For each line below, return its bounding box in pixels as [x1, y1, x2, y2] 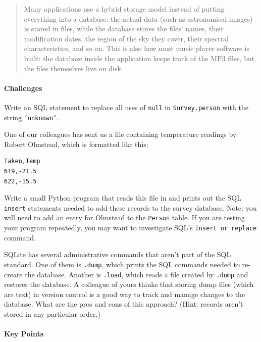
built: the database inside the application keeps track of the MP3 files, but [24, 53, 255, 63]
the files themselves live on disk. [24, 63, 123, 73]
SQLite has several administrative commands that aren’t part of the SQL [4, 249, 231, 260]
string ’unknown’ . [4, 112, 59, 122]
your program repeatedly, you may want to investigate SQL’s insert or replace [4, 222, 257, 233]
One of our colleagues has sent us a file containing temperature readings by [4, 129, 237, 139]
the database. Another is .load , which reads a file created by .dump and [25, 269, 248, 279]
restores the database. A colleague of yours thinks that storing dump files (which [4, 279, 254, 289]
